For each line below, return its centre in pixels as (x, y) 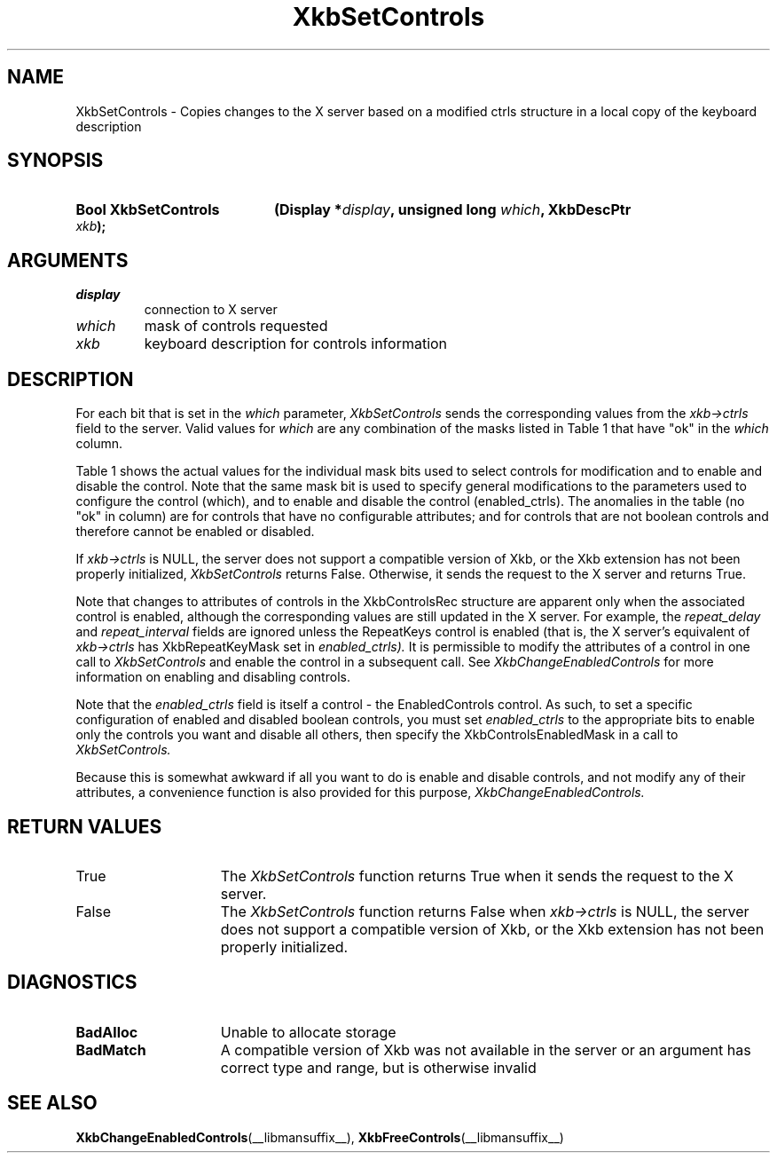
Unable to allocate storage (308, 1032)
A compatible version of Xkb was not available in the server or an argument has (486, 1050)
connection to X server (211, 310)
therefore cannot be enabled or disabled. (195, 532)
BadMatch (111, 1050)
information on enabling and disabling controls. (213, 677)
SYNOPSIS (55, 161)
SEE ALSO (52, 1103)
